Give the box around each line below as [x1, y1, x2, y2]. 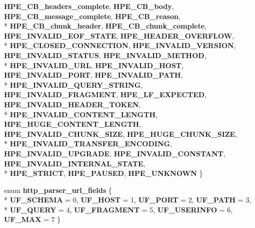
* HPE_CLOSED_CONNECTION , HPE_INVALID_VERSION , [4, 40, 236, 51]
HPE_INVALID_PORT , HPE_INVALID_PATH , [4, 70, 183, 80]
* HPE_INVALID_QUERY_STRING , [4, 79, 143, 90]
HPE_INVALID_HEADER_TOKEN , [4, 99, 141, 109]
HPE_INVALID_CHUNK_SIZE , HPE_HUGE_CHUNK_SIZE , [4, 128, 237, 139]
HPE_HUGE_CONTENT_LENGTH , [4, 119, 141, 129]
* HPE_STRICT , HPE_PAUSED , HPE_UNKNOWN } [4, 168, 203, 178]
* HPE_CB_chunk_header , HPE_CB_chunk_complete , [4, 21, 207, 31]
